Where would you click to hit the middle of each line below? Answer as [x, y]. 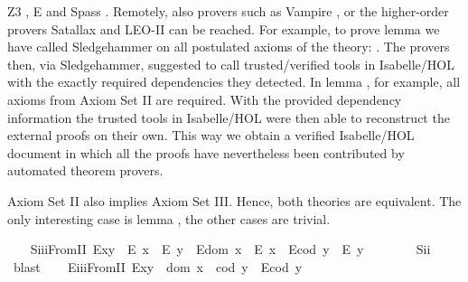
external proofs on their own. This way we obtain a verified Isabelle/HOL [211, 135]
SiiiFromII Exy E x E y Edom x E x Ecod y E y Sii [230, 249]
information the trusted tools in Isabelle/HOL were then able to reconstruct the [229, 117]
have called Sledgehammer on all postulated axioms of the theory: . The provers [229, 47]
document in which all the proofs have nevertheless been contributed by [206, 152]
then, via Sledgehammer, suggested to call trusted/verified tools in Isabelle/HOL [231, 64]
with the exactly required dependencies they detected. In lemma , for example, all [234, 82]
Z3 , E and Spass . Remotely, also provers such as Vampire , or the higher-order [228, 11]
